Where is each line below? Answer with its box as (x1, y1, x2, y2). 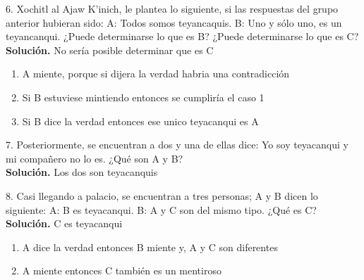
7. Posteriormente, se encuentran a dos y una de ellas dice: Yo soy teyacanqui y (6, 137, 348, 152)
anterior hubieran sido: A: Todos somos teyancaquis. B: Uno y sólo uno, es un (6, 15, 342, 30)
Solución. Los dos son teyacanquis (6, 165, 158, 179)
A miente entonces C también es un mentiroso (22, 263, 222, 278)
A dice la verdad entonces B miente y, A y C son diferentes (22, 239, 278, 254)
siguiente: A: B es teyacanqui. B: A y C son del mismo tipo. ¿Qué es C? (6, 202, 317, 217)
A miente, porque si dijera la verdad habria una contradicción (22, 66, 290, 81)
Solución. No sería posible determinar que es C (6, 42, 214, 57)
